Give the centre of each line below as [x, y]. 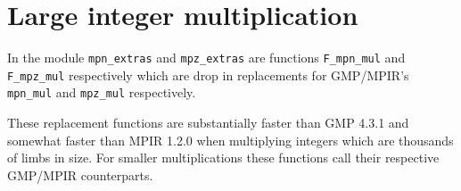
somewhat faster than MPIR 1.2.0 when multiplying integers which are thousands [230, 140]
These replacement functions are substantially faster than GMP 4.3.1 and [208, 123]
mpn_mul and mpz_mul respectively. [102, 92]
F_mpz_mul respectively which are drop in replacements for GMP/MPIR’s [208, 75]
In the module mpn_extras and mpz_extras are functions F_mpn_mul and [206, 58]
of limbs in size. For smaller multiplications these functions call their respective [223, 158]
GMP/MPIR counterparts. [80, 174]
